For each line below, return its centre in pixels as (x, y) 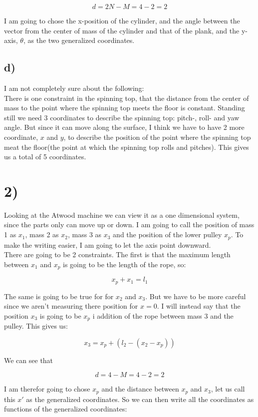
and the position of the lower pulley (167, 234)
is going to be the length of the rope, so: (125, 264)
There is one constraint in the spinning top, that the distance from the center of (127, 98)
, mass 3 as (85, 234)
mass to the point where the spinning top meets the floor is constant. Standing (125, 108)
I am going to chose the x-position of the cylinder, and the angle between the (122, 20)
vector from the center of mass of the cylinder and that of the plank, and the (122, 30)
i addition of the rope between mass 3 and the (163, 315)
